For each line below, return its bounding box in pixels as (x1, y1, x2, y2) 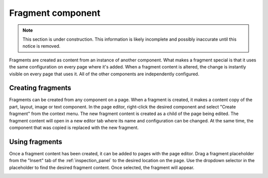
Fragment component (9, 7, 101, 18)
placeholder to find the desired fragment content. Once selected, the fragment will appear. (9, 164, 195, 171)
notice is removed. (22, 43, 61, 49)
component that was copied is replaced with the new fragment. (9, 124, 139, 130)
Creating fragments (9, 84, 71, 92)
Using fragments (9, 137, 63, 146)
